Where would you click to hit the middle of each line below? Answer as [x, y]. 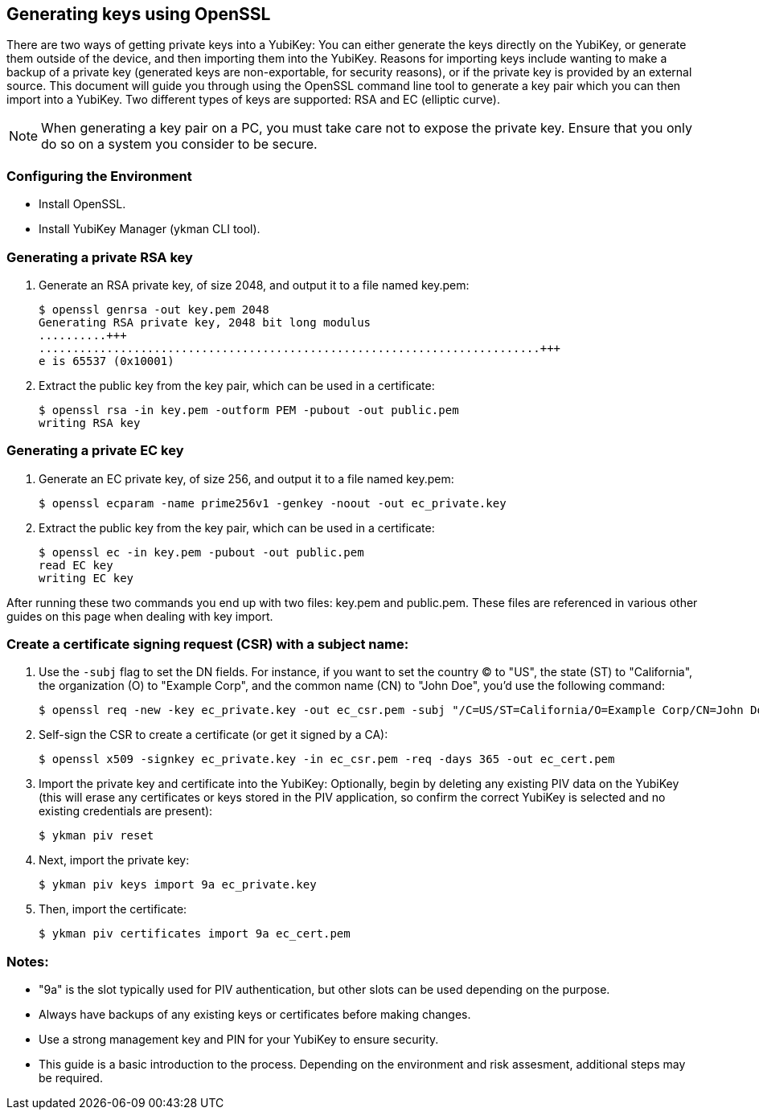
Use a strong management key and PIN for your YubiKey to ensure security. [239, 1040]
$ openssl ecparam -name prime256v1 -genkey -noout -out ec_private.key [273, 503]
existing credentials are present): [126, 811]
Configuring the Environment [99, 176]
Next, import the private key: [114, 860]
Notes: [28, 961]
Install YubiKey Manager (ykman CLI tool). [150, 229]
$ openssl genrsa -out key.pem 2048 [154, 309]
